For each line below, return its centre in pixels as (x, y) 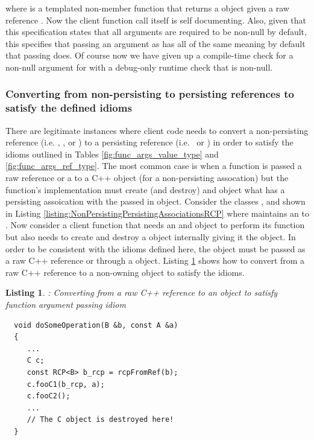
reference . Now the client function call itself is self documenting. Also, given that (156, 20)
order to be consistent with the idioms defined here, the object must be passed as (155, 248)
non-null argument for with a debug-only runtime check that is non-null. (139, 67)
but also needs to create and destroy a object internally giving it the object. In (151, 237)
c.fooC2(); (49, 396)
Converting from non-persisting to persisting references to (150, 94)
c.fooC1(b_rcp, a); (66, 384)
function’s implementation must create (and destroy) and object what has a (145, 189)
